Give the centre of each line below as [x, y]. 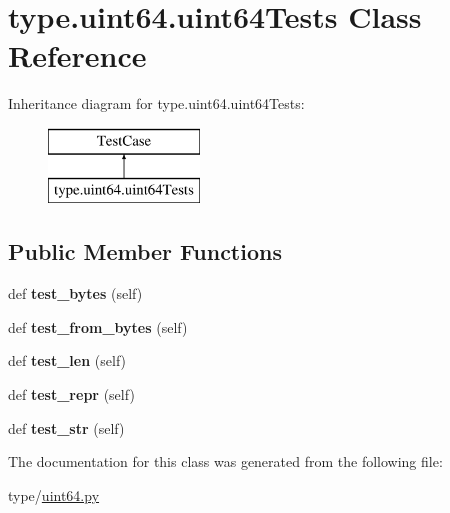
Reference [77, 55]
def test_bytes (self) [75, 293]
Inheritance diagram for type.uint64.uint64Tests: [156, 103]
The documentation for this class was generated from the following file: [225, 461]
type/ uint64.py [54, 494]
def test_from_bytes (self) [98, 326]
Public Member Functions [145, 251]
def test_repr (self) [71, 394]
